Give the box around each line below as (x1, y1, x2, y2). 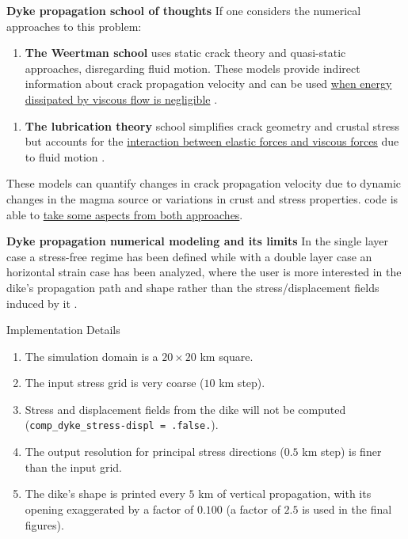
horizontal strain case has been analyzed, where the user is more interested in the (6, 264, 402, 280)
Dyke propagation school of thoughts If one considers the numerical (6, 2, 361, 18)
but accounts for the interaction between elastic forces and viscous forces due (25, 133, 399, 150)
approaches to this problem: (6, 17, 142, 34)
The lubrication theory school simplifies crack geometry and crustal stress (25, 117, 400, 134)
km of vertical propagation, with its (198, 485, 372, 502)
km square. (200, 347, 254, 364)
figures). (25, 516, 64, 533)
